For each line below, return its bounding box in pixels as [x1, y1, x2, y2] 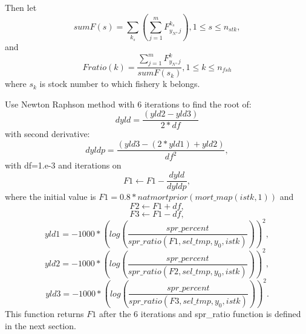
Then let [5, 1, 37, 13]
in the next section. [5, 319, 76, 332]
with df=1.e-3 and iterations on [5, 159, 122, 172]
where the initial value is [5, 190, 96, 203]
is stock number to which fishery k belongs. [39, 77, 200, 90]
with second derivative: [5, 127, 90, 140]
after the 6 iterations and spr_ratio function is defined [99, 307, 301, 320]
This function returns [5, 307, 84, 320]
